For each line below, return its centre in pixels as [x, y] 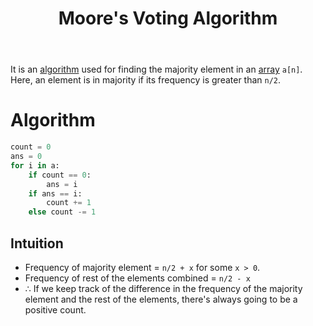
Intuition [37, 243]
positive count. [55, 309]
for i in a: [35, 165]
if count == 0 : [60, 175]
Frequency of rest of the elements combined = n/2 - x [137, 278]
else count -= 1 [62, 212]
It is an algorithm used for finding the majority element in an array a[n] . [156, 69]
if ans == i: [55, 193]
